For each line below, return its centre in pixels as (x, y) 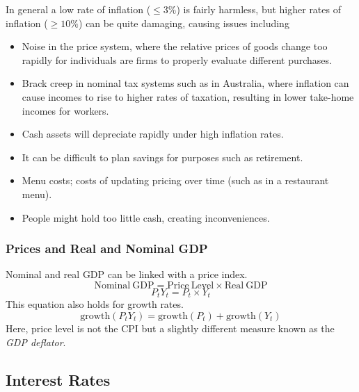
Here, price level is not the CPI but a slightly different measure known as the (170, 328)
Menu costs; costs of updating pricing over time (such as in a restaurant (175, 180)
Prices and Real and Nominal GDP (107, 248)
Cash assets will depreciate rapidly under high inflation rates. (153, 134)
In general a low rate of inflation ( (78, 9)
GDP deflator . (36, 342)
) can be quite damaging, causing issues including (184, 23)
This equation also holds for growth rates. (95, 304)
